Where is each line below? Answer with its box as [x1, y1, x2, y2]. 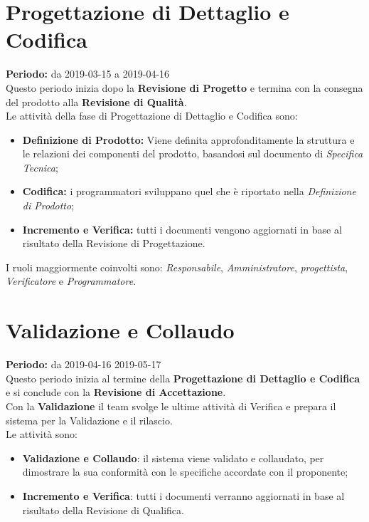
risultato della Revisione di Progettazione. [22, 236, 205, 251]
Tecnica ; [22, 160, 58, 174]
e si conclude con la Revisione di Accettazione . [6, 385, 226, 400]
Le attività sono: [6, 427, 77, 442]
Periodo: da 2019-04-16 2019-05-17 [6, 357, 161, 372]
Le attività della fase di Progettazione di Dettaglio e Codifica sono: [6, 108, 298, 123]
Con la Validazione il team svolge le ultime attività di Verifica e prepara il [6, 398, 336, 413]
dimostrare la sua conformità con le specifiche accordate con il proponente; [22, 464, 348, 479]
